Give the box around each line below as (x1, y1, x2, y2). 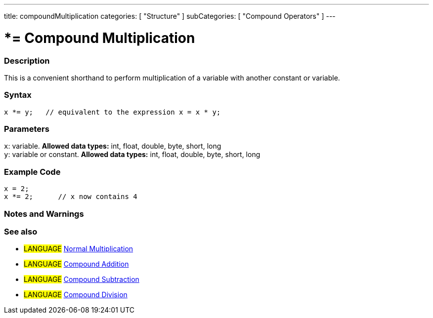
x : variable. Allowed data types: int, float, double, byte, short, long (4, 142, 221, 151)
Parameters (4, 124, 49, 134)
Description (4, 55, 50, 66)
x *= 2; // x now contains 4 (4, 193, 137, 201)
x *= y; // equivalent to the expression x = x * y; (4, 108, 221, 116)
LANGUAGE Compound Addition (24, 260, 129, 269)
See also (4, 226, 38, 237)
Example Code (4, 166, 61, 177)
